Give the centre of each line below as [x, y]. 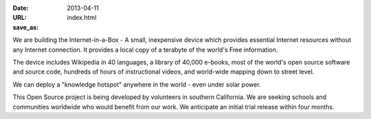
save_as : [26, 27]
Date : [21, 8]
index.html [82, 18]
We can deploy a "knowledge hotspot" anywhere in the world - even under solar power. [137, 84]
